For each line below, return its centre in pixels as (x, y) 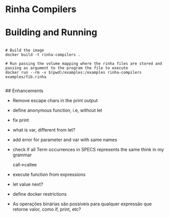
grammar (22, 155)
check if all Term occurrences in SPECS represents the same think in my (88, 150)
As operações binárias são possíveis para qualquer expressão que (82, 204)
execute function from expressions (49, 175)
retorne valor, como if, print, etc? (47, 209)
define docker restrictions (40, 194)
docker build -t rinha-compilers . (43, 55)
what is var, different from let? (44, 130)
